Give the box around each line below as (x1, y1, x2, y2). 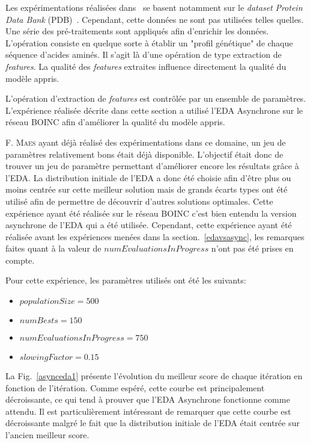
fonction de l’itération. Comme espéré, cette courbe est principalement (5, 381, 265, 394)
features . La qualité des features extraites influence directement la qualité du (5, 60, 287, 72)
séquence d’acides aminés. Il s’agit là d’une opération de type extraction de (5, 48, 282, 61)
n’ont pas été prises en (211, 242, 294, 255)
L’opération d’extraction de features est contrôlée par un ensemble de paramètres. (5, 92, 306, 105)
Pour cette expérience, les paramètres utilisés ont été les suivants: (5, 274, 246, 287)
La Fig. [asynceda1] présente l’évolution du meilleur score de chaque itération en (5, 370, 303, 382)
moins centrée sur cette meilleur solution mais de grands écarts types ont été (5, 183, 288, 196)
